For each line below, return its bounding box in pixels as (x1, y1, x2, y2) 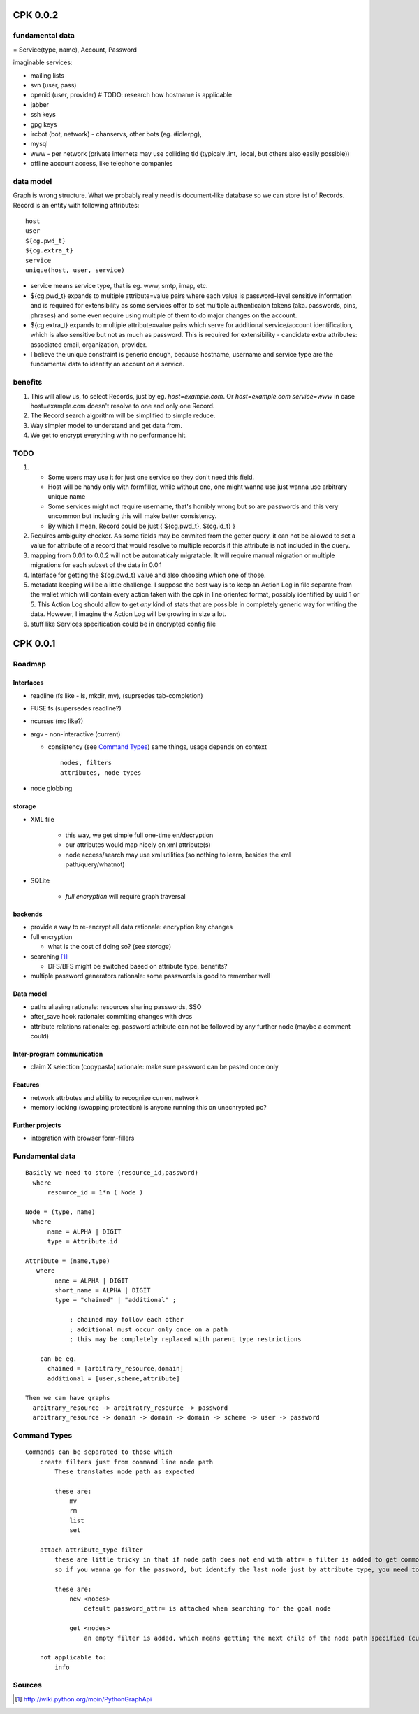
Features (13, 1080, 40, 1089)
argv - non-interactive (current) (30, 729, 121, 738)
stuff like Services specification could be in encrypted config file (30, 620, 216, 628)
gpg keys (30, 120, 57, 129)
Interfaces (13, 678, 44, 687)
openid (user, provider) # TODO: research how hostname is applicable (30, 91, 233, 99)
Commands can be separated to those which (25, 1448, 173, 1456)
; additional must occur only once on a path (69, 1325, 228, 1334)
